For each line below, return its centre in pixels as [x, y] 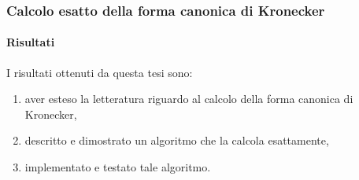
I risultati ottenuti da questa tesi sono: [100, 72]
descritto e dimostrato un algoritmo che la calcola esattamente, [177, 140]
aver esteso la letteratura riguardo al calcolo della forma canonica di [189, 99]
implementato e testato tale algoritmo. [118, 167]
